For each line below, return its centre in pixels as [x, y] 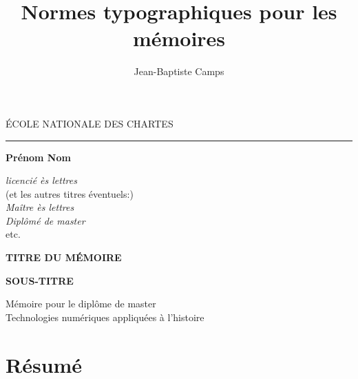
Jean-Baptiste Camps [179, 71]
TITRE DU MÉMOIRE [64, 257]
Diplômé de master [45, 220]
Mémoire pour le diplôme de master [81, 304]
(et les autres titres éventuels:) [70, 193]
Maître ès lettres [40, 207]
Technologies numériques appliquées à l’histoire [105, 317]
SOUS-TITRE [40, 280]
